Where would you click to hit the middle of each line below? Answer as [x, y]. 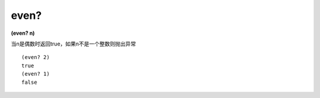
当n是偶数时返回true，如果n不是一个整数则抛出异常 [73, 44]
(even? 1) [36, 74]
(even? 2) [36, 57]
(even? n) [23, 33]
